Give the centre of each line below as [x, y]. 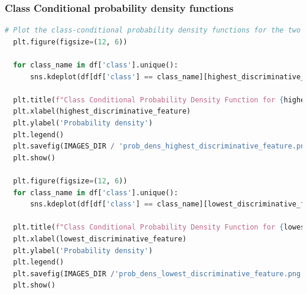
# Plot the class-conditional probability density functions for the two [153, 30]
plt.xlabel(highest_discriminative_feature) [102, 112]
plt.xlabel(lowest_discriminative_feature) [100, 239]
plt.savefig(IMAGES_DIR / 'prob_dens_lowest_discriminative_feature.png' [159, 274]
